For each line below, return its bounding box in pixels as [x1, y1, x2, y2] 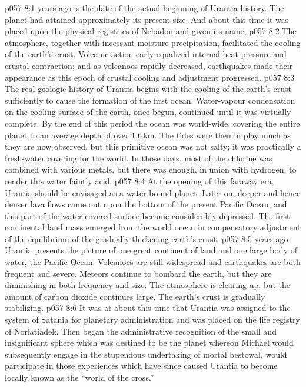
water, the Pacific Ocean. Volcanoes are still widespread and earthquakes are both [5, 256, 301, 268]
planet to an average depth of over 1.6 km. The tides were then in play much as [5, 128, 291, 141]
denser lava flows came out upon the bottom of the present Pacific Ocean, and [5, 198, 287, 210]
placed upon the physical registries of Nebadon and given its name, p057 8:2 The [5, 25, 297, 37]
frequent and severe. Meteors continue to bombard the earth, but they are [5, 267, 272, 279]
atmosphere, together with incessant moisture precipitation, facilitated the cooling [5, 36, 301, 48]
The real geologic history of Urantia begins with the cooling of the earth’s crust [5, 82, 292, 95]
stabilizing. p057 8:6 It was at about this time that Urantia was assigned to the [5, 302, 291, 314]
